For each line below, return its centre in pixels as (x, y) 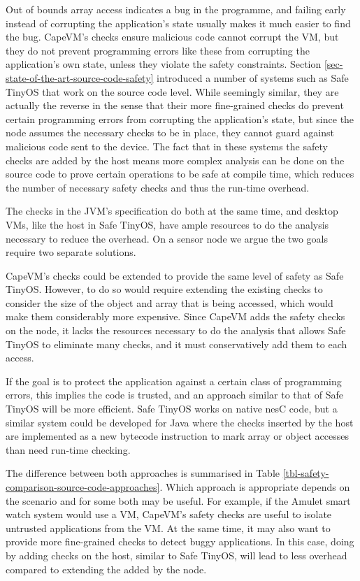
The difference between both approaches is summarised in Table (143, 473)
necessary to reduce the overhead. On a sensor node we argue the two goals (167, 238)
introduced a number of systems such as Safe (253, 77)
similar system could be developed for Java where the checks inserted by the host (180, 422)
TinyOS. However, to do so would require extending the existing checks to (164, 289)
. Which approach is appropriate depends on (255, 487)
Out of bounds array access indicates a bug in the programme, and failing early (176, 9)
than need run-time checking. (68, 449)
